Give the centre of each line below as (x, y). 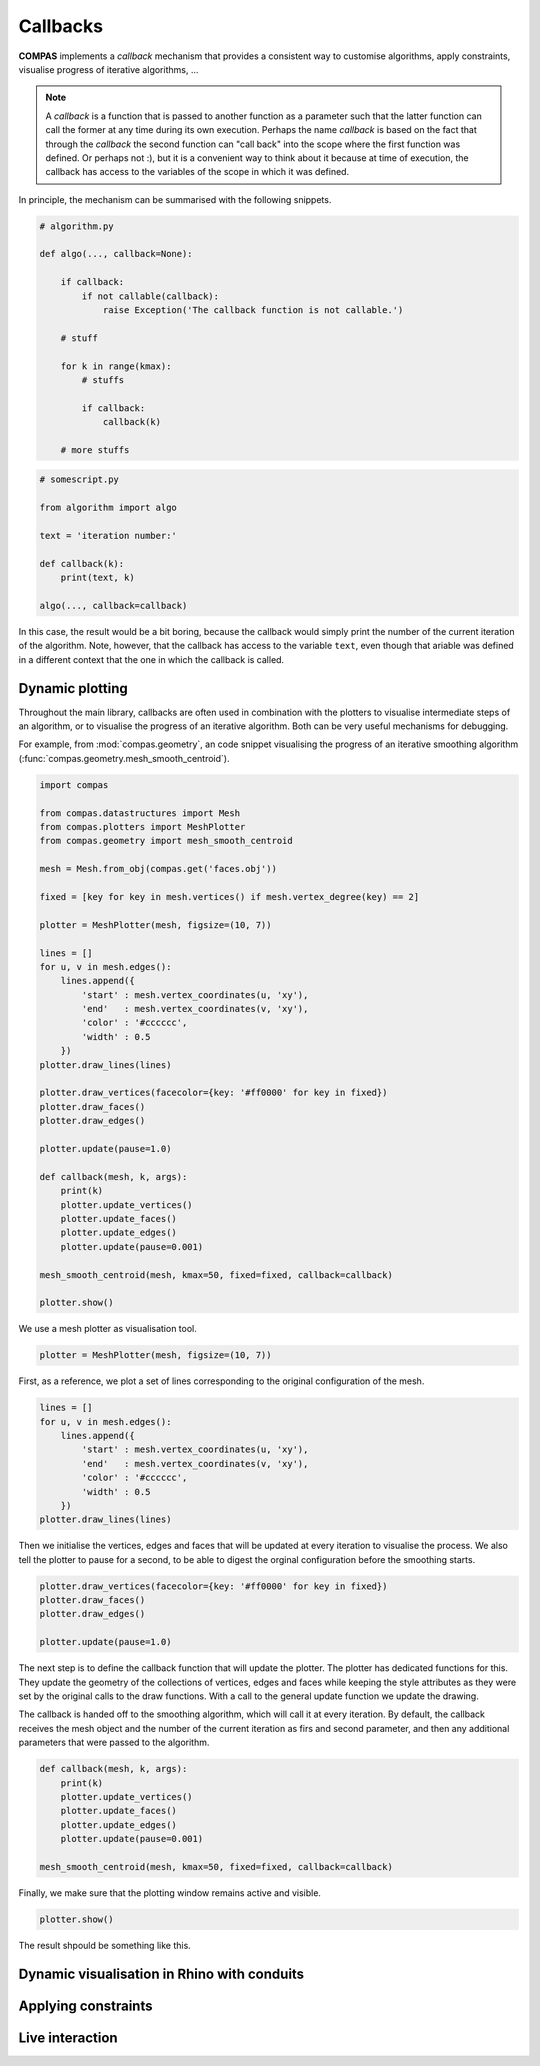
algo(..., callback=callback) (113, 605)
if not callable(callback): (150, 296)
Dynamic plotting (73, 688)
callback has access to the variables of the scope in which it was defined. (197, 172)
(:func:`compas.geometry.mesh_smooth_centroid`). (124, 758)
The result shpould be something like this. (105, 1945)
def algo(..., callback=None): (116, 254)
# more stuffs (95, 449)
